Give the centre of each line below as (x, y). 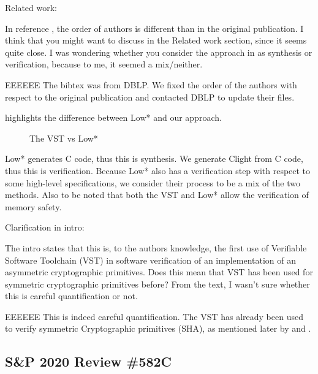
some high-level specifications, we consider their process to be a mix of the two (153, 182)
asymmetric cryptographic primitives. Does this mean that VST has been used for (159, 272)
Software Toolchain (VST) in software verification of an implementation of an (151, 260)
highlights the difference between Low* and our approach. (113, 117)
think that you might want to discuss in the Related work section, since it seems (156, 40)
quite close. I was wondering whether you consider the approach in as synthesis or (159, 52)
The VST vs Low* (64, 138)
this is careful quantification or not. (71, 296)
